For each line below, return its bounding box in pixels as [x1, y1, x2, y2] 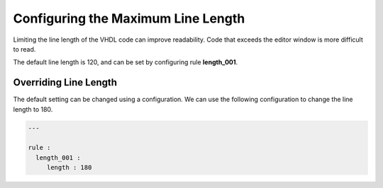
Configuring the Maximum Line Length [13, 11, 245, 26]
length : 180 [46, 163, 92, 172]
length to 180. [13, 105, 53, 113]
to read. [13, 45, 36, 53]
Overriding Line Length [13, 76, 117, 88]
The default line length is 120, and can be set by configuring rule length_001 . [13, 58, 238, 66]
